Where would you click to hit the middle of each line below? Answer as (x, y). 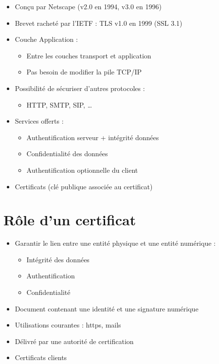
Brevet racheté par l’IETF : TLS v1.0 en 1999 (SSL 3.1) (99, 23)
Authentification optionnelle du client (82, 170)
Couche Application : (46, 39)
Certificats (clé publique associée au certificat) (84, 186)
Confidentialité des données (67, 154)
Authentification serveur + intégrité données (93, 137)
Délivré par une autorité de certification (74, 341)
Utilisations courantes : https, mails (68, 325)
